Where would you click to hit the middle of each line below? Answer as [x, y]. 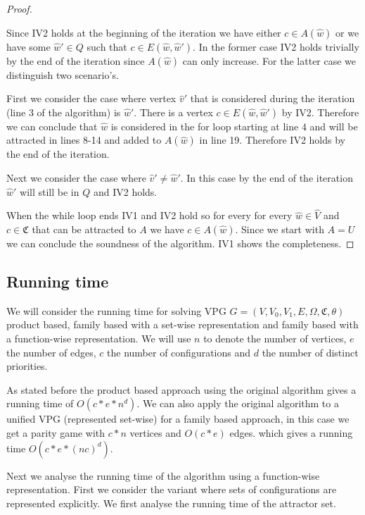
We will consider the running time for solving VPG [116, 310]
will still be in [50, 191]
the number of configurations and [179, 352]
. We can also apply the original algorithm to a [238, 403]
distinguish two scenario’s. [63, 74]
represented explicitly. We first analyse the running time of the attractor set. [171, 503]
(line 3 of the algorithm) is [64, 112]
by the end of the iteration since [76, 60]
